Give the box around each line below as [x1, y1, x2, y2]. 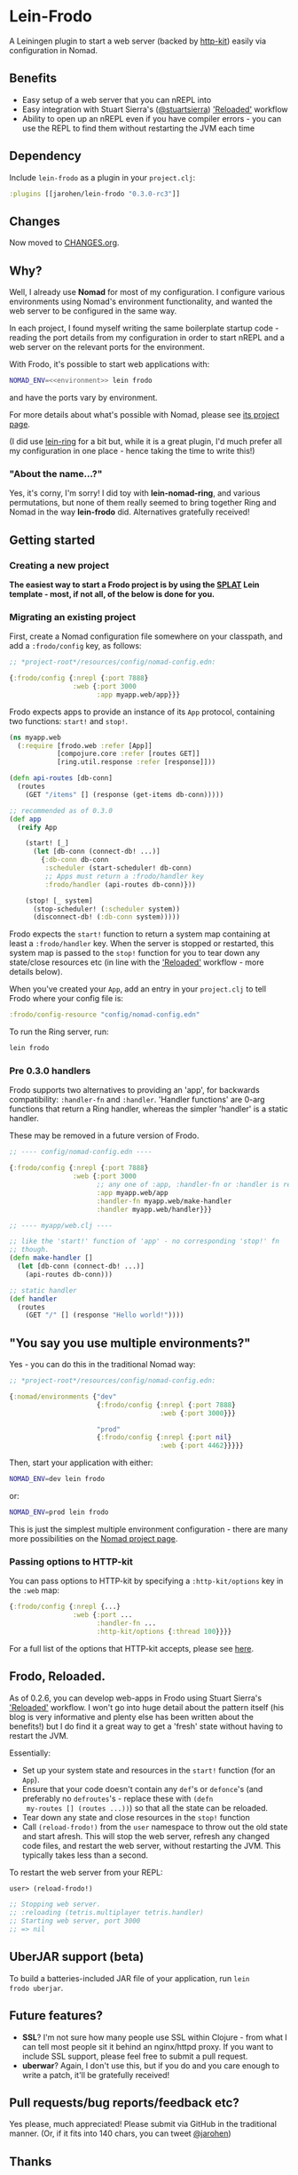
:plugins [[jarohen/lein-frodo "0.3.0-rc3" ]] [9, 189, 180, 198]
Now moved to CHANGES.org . [9, 237, 120, 248]
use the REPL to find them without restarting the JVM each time [21, 123, 255, 133]
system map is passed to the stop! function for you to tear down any [9, 948, 260, 959]
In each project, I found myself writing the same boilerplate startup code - [9, 323, 279, 334]
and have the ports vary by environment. [9, 392, 158, 402]
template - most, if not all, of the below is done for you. [9, 588, 216, 599]
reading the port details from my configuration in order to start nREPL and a [9, 332, 286, 343]
